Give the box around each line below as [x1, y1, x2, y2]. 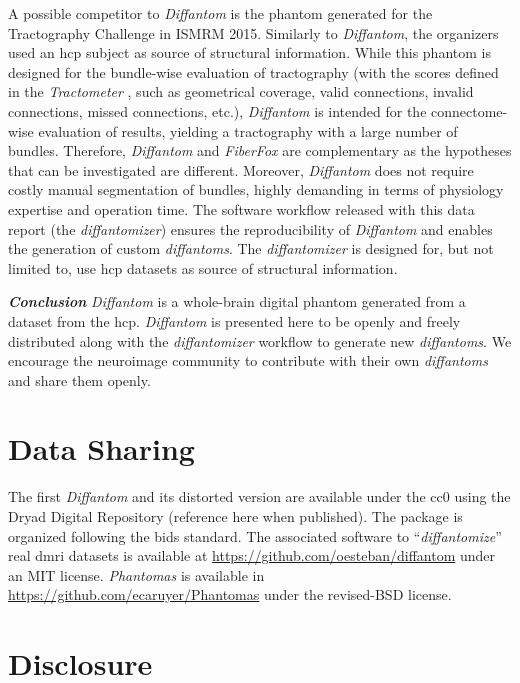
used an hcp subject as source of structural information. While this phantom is [8, 42, 491, 63]
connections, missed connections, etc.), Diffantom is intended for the [8, 100, 427, 121]
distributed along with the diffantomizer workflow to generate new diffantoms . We [8, 330, 512, 351]
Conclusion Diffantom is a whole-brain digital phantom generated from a [8, 291, 466, 312]
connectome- [431, 100, 508, 121]
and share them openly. [8, 369, 151, 390]
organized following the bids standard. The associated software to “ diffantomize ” [8, 525, 502, 546]
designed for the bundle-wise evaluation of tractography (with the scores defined [8, 61, 499, 82]
